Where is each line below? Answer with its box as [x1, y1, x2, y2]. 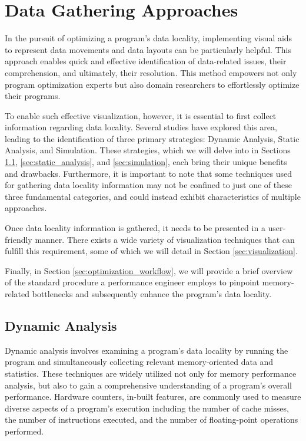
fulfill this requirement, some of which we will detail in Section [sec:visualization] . [5, 245, 298, 257]
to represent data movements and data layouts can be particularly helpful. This [5, 43, 291, 55]
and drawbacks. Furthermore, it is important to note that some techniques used [5, 167, 292, 179]
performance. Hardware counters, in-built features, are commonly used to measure [5, 390, 301, 403]
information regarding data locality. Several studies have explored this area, [5, 121, 277, 133]
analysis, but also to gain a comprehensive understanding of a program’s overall [5, 379, 292, 391]
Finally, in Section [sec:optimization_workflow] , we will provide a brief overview [5, 264, 293, 277]
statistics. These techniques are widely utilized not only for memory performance [5, 367, 297, 379]
